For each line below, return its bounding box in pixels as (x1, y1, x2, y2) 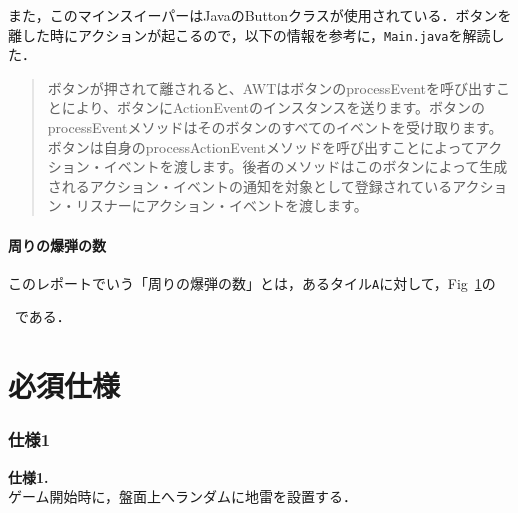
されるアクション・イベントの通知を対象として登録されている (47, 175, 453, 196)
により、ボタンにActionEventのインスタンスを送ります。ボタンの (61, 97, 486, 118)
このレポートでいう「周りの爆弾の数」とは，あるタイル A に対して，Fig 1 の (8, 272, 496, 293)
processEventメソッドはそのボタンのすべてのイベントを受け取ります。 (47, 117, 503, 138)
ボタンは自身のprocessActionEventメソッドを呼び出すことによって (47, 136, 475, 157)
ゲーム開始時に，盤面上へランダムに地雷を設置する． (8, 486, 357, 507)
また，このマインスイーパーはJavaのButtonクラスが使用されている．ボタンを (8, 5, 512, 25)
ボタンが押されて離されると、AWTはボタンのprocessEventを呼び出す (47, 77, 496, 98)
